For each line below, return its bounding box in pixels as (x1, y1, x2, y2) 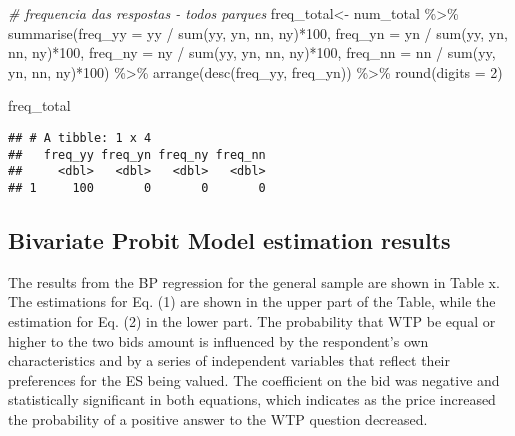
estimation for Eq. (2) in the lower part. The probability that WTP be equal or (8, 310, 496, 331)
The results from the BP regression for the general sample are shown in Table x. (8, 271, 500, 292)
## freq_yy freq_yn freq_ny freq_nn (8, 147, 266, 162)
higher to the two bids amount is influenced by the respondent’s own (8, 330, 429, 351)
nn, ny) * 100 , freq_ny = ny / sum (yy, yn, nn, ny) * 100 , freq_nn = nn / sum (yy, (8, 42, 496, 63)
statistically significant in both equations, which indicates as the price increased (8, 389, 496, 410)
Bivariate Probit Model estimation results (8, 224, 451, 255)
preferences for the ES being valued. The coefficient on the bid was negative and (8, 369, 500, 390)
